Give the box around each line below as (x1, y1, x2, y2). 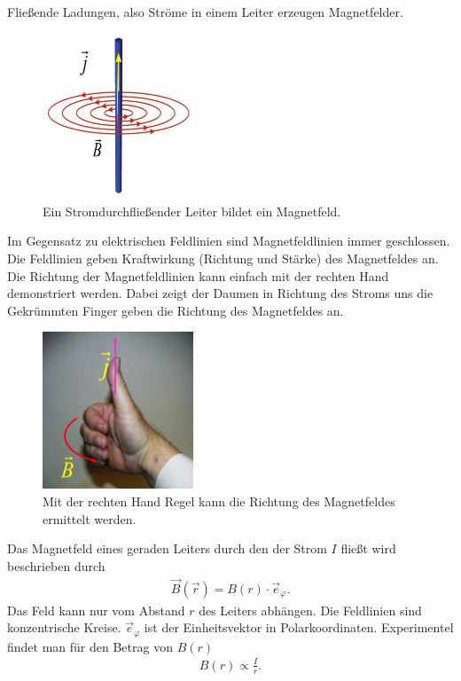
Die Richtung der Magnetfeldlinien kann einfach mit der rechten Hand (7, 266, 389, 285)
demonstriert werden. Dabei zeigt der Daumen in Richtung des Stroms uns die (7, 284, 434, 302)
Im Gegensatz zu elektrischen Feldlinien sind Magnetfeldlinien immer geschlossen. (7, 231, 450, 250)
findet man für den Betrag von (7, 637, 173, 655)
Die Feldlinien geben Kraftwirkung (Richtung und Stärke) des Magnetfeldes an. (7, 249, 439, 268)
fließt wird (340, 539, 396, 558)
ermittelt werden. (43, 509, 137, 528)
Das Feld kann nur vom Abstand (7, 600, 185, 619)
